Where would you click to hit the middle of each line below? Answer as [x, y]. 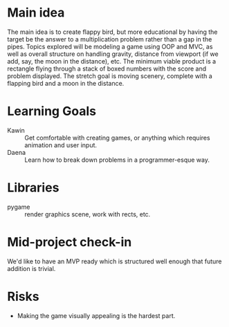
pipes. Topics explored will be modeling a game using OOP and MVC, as [110, 46]
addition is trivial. [31, 268]
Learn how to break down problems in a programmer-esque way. [117, 160]
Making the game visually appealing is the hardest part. [96, 315]
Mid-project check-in [70, 242]
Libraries [33, 188]
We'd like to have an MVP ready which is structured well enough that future [114, 261]
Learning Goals [52, 111]
